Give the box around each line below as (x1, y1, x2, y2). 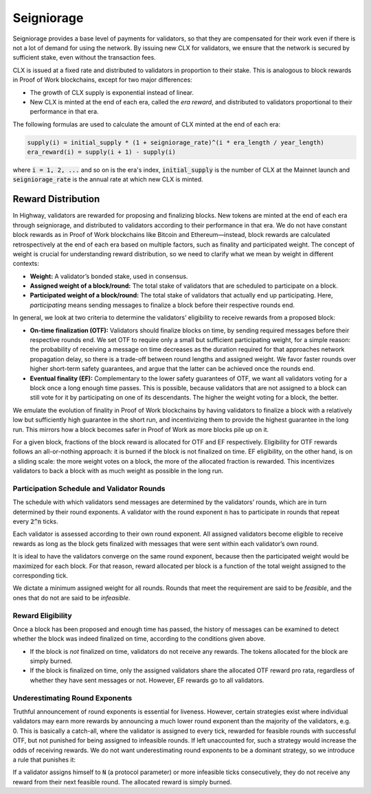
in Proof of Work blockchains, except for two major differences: (12, 76, 192, 84)
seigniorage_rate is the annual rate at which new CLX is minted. (12, 175, 203, 183)
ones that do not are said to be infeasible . (12, 593, 131, 602)
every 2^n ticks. (12, 517, 58, 525)
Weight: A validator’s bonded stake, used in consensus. (30, 272, 188, 280)
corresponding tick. (12, 571, 69, 580)
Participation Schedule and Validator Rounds (12, 484, 166, 493)
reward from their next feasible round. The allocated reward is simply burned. (12, 778, 232, 786)
